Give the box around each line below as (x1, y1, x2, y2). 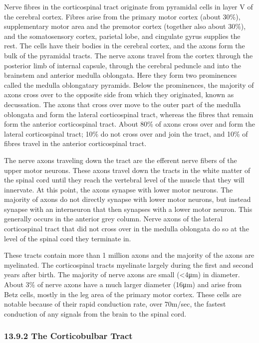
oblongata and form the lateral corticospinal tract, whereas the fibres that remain (4, 109, 254, 119)
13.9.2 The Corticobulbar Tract (4, 330, 133, 342)
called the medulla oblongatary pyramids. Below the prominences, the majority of (4, 79, 254, 90)
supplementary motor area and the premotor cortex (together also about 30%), (4, 21, 246, 31)
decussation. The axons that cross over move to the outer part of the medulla (4, 99, 241, 109)
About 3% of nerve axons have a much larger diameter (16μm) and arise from (4, 279, 242, 290)
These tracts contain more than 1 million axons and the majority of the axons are (4, 250, 255, 260)
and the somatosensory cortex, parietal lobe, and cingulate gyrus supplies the (4, 30, 241, 41)
